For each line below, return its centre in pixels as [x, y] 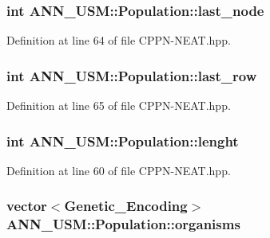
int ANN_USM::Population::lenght [123, 140]
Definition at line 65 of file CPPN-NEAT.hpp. [119, 105]
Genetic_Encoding [126, 206]
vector [27, 206]
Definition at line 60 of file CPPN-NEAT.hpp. [119, 170]
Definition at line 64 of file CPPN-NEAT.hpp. [119, 40]
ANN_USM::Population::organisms [123, 224]
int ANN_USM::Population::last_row [132, 75]
